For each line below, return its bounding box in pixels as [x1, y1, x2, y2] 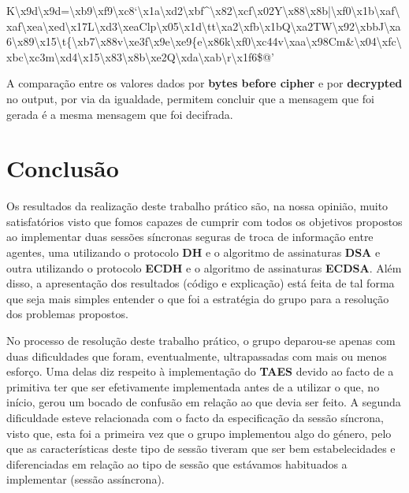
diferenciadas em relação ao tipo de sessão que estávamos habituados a [6, 455, 348, 472]
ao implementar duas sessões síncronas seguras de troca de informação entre [6, 228, 374, 245]
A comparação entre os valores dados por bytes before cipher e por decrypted [6, 75, 403, 91]
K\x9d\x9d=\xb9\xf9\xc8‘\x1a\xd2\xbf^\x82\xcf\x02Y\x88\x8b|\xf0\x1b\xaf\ [6, 2, 400, 18]
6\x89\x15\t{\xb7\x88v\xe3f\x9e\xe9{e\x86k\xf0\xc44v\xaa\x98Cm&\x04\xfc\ [6, 33, 402, 50]
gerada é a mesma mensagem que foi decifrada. [6, 106, 233, 122]
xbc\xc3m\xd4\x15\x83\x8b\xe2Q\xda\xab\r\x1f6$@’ [6, 48, 274, 65]
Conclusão [6, 152, 119, 184]
